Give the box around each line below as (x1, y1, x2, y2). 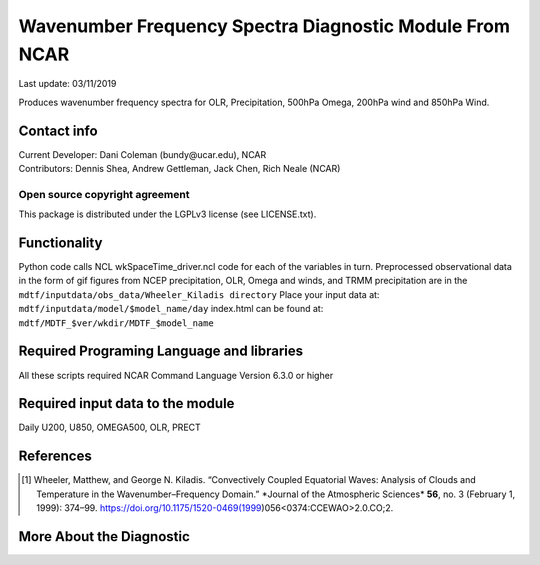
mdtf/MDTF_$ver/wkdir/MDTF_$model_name (18, 317, 214, 329)
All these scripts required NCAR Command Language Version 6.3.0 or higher (18, 369, 334, 381)
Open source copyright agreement (18, 187, 190, 201)
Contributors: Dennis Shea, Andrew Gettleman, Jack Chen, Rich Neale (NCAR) (18, 163, 341, 175)
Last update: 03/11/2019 (18, 78, 117, 90)
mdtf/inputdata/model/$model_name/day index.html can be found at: (18, 303, 324, 315)
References (18, 448, 92, 465)
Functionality (18, 234, 103, 251)
